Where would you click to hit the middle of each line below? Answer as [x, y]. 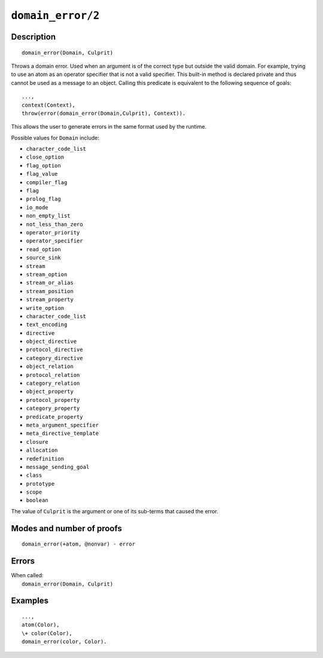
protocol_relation [53, 375]
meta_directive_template [62, 433]
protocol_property [53, 400]
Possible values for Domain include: [55, 138]
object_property [50, 392]
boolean [37, 500]
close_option [45, 157]
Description [33, 37]
